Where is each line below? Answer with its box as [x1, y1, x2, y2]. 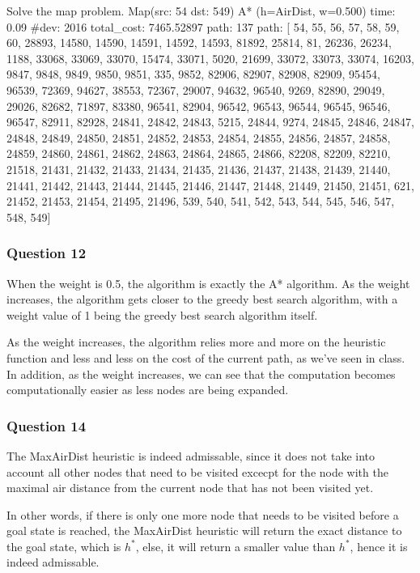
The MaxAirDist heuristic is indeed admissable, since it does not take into [6, 447, 375, 464]
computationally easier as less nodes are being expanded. [6, 381, 289, 398]
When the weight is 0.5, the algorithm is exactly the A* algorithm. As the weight [6, 274, 410, 291]
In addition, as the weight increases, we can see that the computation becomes [6, 365, 396, 382]
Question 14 [6, 415, 87, 435]
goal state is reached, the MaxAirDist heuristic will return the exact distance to [6, 522, 402, 539]
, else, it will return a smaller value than [135, 537, 336, 554]
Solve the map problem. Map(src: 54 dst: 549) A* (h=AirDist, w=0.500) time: [6, 2, 396, 19]
